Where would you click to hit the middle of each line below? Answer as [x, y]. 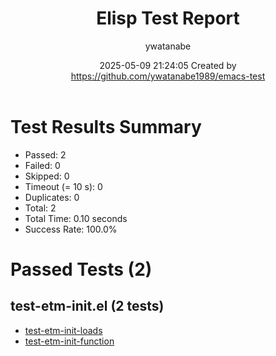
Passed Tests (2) [81, 269]
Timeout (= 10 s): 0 [63, 186]
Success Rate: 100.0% [71, 229]
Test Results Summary [106, 126]
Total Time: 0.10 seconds [76, 218]
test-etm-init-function [69, 341]
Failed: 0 [42, 165]
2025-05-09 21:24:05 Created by [168, 65]
